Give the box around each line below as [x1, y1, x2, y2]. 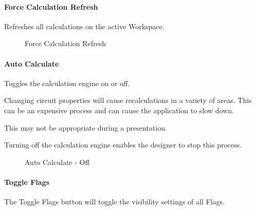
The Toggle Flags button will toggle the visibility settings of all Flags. [4, 196, 225, 207]
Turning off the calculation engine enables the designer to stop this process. [4, 139, 242, 150]
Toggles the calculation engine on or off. [4, 77, 130, 88]
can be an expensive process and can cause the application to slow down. [4, 104, 234, 115]
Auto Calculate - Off [25, 156, 89, 167]
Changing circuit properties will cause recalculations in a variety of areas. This [4, 95, 252, 106]
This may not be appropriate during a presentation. [4, 122, 167, 133]
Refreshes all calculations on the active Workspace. [4, 20, 164, 31]
